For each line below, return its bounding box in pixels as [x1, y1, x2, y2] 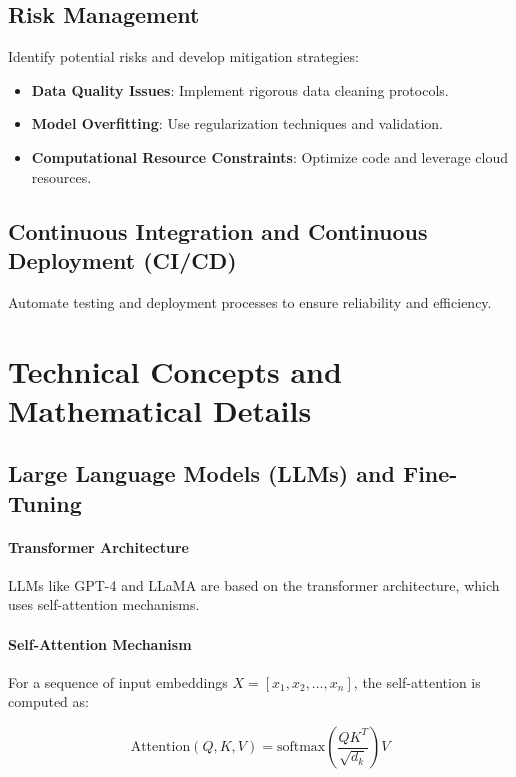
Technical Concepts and [8, 350, 342, 391]
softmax [276, 740, 326, 755]
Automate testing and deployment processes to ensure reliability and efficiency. [8, 291, 492, 312]
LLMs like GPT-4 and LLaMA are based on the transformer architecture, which [8, 574, 500, 595]
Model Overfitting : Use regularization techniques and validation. [31, 113, 443, 134]
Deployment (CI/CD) [8, 244, 237, 275]
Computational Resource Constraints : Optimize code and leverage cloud [31, 146, 508, 167]
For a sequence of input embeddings [8, 671, 228, 692]
